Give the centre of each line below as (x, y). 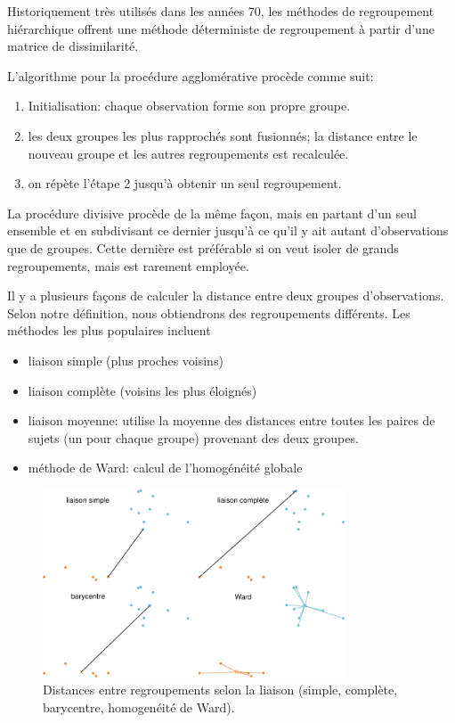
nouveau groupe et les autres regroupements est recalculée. (188, 153)
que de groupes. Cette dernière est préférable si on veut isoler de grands (203, 247)
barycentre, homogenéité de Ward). (139, 707)
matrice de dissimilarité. (73, 46)
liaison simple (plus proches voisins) (126, 360)
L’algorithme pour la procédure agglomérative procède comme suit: (191, 75)
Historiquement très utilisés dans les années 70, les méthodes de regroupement (221, 11)
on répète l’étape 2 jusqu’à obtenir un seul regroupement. (185, 183)
